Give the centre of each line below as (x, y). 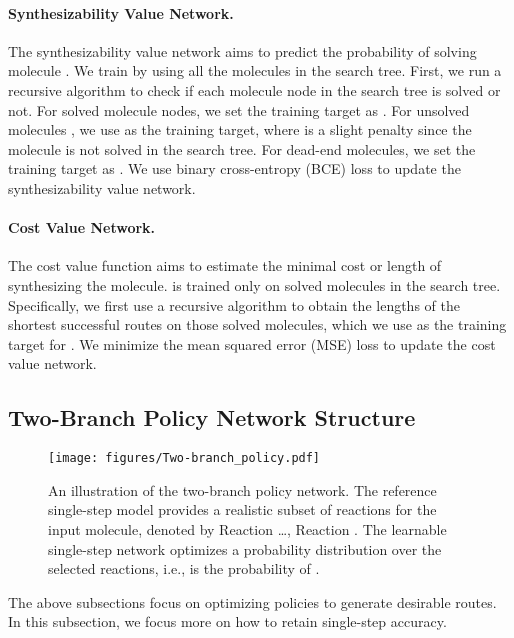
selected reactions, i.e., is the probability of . (184, 568)
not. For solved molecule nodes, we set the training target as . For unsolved (239, 109)
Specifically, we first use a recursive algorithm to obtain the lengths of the (234, 304)
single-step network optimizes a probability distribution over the (245, 548)
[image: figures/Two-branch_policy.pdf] (184, 458)
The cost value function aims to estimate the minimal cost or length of (225, 265)
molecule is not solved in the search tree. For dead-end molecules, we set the (242, 148)
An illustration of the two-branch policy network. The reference (242, 489)
